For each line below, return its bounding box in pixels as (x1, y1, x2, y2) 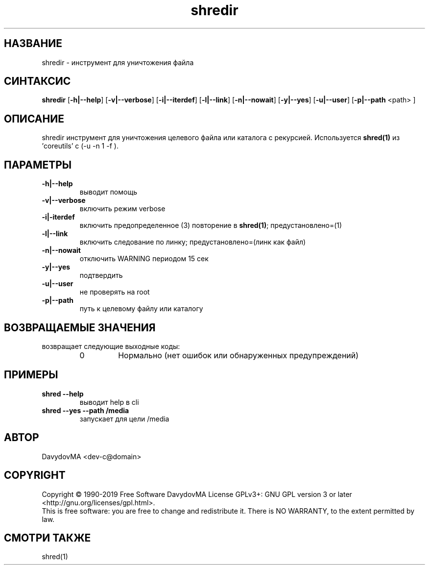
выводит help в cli (79, 397, 139, 406)
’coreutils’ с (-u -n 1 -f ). (42, 142, 119, 150)
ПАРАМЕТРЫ (4, 158, 72, 171)
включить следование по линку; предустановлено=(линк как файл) (79, 238, 306, 247)
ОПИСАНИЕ (4, 112, 64, 125)
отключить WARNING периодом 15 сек (79, 254, 209, 263)
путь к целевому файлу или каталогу (79, 304, 203, 313)
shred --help (42, 389, 84, 398)
